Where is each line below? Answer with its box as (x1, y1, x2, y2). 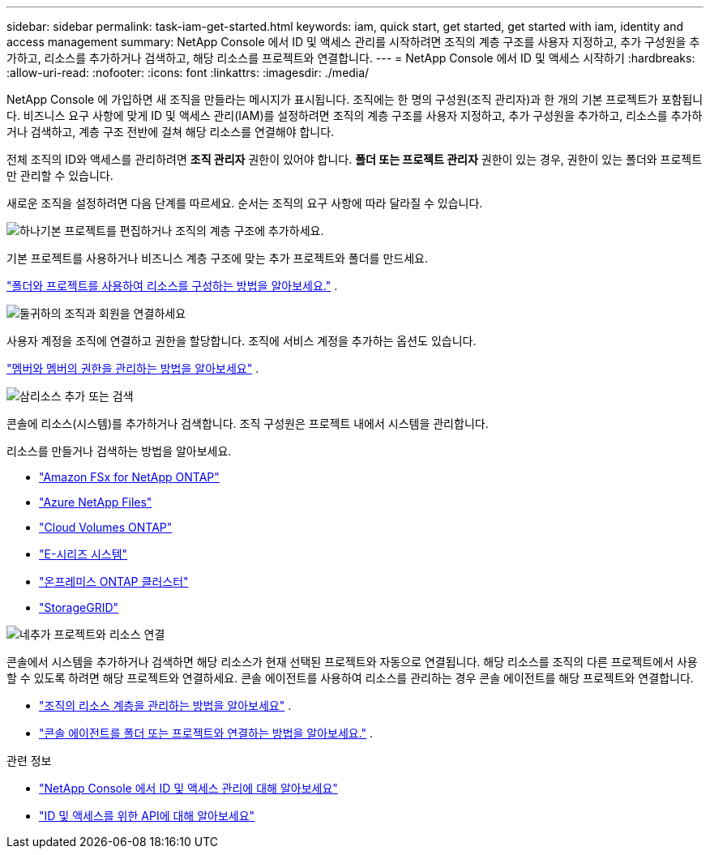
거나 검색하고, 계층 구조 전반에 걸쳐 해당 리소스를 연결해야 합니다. (6, 125, 335, 139)
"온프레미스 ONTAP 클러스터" (39, 575, 189, 588)
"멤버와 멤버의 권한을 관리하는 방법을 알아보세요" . (6, 361, 259, 375)
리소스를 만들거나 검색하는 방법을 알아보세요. (6, 444, 232, 458)
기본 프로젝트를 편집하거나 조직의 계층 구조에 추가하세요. (40, 224, 324, 237)
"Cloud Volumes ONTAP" (39, 520, 173, 534)
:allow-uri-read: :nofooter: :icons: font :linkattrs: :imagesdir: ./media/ (6, 66, 370, 79)
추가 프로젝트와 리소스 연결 (29, 627, 165, 641)
